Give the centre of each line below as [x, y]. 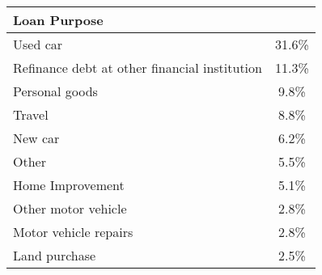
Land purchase [55, 255]
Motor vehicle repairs [73, 232]
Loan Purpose [58, 20]
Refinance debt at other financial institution [138, 68]
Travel [31, 114]
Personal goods [55, 91]
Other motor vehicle [70, 208]
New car [36, 138]
